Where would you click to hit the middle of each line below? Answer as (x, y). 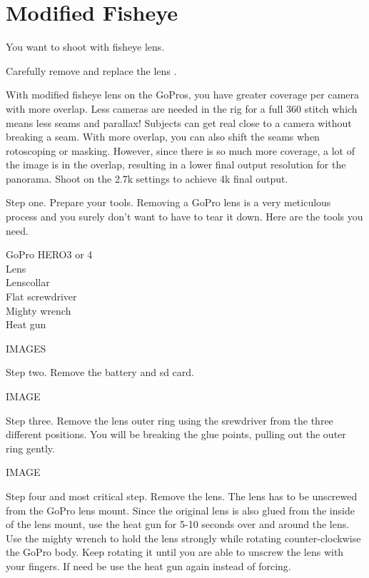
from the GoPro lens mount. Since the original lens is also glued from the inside (180, 510)
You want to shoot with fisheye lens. (85, 47)
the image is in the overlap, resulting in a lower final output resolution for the (176, 164)
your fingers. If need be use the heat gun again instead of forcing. (148, 566)
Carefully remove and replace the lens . (91, 70)
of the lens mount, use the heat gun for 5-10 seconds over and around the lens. (178, 524)
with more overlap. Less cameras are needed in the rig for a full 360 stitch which (182, 108)
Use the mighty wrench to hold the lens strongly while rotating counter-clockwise (183, 538)
